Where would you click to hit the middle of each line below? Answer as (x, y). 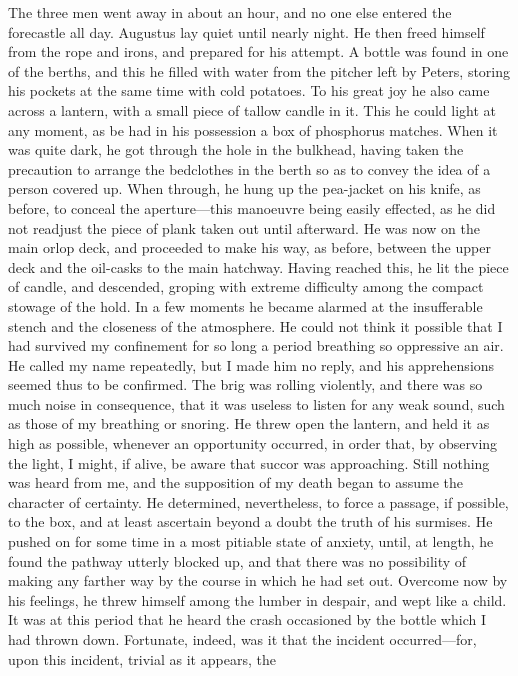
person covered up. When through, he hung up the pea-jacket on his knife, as (244, 188)
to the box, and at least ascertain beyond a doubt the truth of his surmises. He (250, 521)
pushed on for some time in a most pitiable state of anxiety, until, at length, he (251, 541)
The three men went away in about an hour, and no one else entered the (230, 12)
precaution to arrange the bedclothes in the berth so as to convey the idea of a (249, 168)
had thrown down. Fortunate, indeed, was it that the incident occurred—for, (242, 639)
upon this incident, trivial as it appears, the (142, 658)
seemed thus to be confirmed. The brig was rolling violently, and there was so (245, 384)
